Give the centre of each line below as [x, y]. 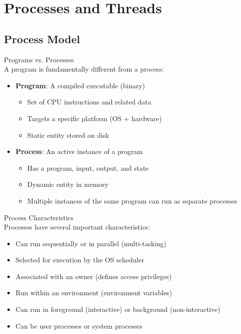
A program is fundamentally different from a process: [84, 69]
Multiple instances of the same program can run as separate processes [132, 200]
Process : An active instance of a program [79, 151]
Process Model [42, 39]
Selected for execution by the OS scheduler [80, 260]
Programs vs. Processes [39, 59]
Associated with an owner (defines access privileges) [94, 276]
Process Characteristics [39, 217]
